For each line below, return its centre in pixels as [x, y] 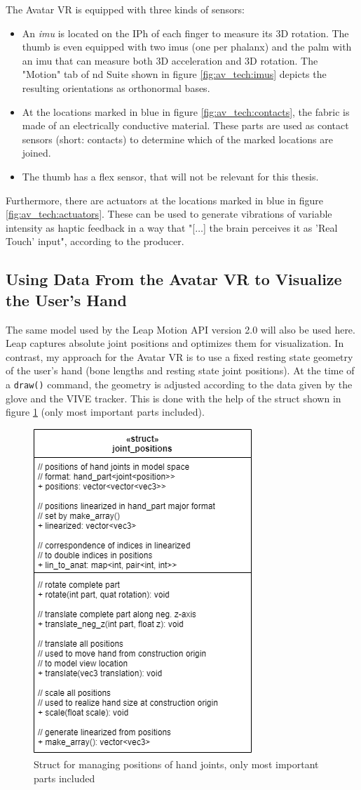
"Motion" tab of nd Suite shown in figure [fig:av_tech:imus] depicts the [174, 74]
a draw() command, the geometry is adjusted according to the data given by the [179, 384]
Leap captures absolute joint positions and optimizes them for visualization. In [175, 343]
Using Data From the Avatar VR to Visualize [174, 279]
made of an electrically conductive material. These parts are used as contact [185, 125]
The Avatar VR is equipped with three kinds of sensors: [125, 9]
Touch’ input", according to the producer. [95, 241]
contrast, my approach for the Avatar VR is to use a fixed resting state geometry [179, 356]
